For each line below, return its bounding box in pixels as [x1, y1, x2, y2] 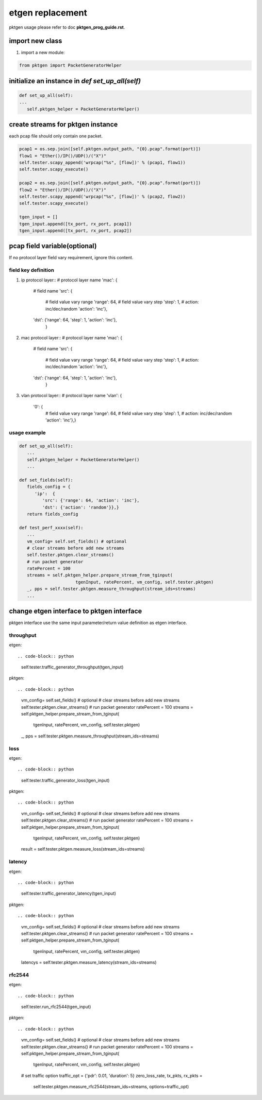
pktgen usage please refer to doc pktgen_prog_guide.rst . [9, 24, 125, 30]
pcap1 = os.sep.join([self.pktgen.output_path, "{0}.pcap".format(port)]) [19, 146, 201, 152]
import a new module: [21, 50, 65, 55]
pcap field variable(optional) [9, 242, 97, 250]
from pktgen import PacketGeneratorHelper [19, 63, 122, 68]
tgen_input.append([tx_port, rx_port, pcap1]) [19, 221, 132, 227]
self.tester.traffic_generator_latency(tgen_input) [21, 890, 116, 896]
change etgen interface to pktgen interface [9, 607, 142, 615]
